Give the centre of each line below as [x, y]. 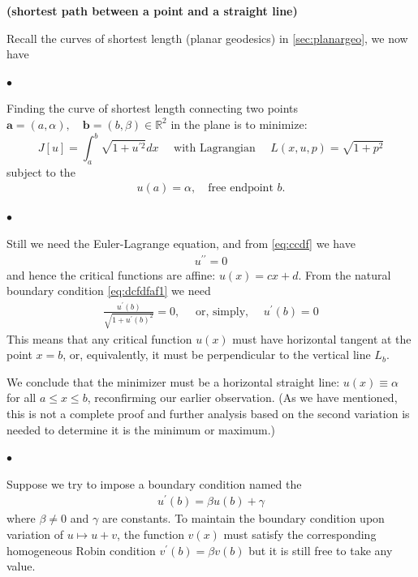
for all [22, 397]
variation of [35, 534]
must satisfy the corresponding [300, 534]
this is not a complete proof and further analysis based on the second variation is [208, 413]
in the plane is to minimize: [239, 124]
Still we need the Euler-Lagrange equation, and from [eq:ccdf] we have [181, 244]
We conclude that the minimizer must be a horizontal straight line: [173, 381]
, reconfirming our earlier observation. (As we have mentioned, [242, 397]
